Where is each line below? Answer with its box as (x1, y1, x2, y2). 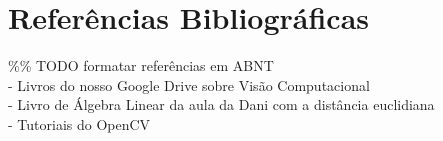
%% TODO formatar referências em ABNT (8, 55, 274, 76)
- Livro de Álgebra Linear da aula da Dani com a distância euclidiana (8, 94, 435, 115)
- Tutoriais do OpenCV (8, 113, 151, 134)
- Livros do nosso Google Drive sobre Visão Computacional (8, 74, 370, 95)
